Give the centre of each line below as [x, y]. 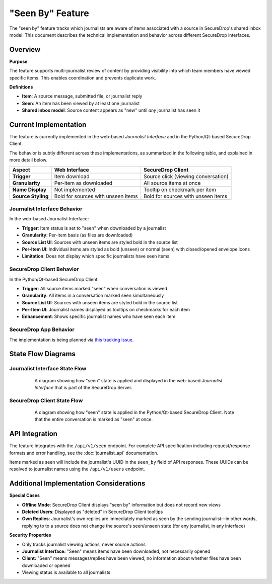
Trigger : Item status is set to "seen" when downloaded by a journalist [94, 228]
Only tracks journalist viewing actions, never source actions [84, 544]
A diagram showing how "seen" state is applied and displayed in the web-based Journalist [128, 380]
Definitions [21, 87]
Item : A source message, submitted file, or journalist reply [82, 96]
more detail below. [28, 160]
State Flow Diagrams [42, 354]
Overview [25, 50]
